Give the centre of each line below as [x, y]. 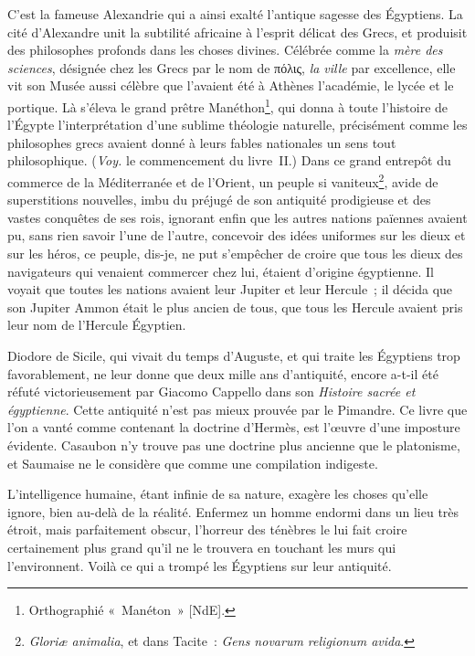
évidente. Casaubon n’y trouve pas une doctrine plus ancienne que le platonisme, [234, 444]
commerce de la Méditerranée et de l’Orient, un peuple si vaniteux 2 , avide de [223, 180]
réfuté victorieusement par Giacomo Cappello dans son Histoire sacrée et [211, 391]
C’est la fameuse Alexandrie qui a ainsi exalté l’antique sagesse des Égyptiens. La [235, 14]
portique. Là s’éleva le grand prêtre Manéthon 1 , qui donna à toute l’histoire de [228, 105]
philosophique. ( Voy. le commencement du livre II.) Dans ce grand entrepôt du [229, 160]
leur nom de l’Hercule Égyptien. [97, 325]
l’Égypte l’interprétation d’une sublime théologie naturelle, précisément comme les [237, 125]
